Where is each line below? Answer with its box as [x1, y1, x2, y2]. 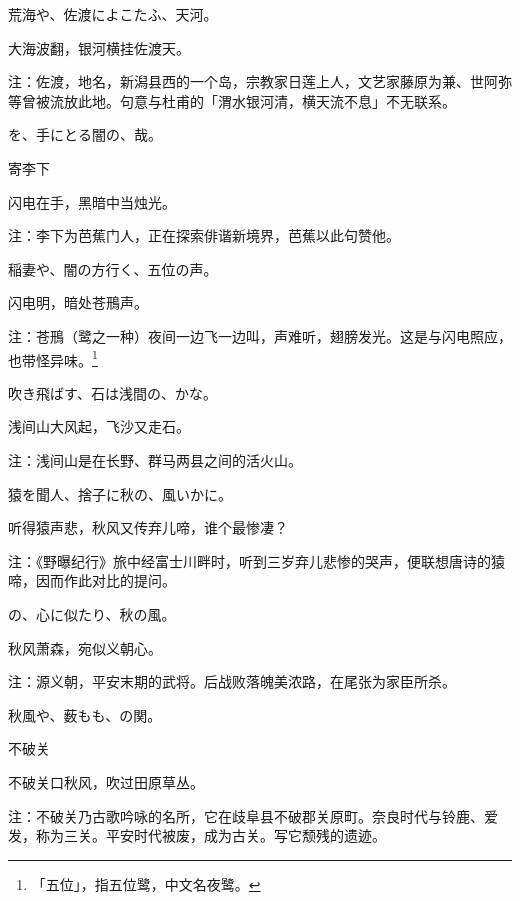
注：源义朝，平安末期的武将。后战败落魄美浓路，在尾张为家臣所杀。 [8, 671, 456, 692]
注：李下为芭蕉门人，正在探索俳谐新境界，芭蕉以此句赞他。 [8, 225, 400, 246]
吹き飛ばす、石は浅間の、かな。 [8, 382, 217, 403]
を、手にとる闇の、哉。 [8, 124, 162, 145]
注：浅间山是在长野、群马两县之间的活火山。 [8, 449, 302, 470]
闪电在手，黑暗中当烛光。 [8, 191, 176, 212]
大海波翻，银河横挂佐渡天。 [8, 37, 190, 58]
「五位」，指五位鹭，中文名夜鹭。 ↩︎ [31, 873, 261, 894]
